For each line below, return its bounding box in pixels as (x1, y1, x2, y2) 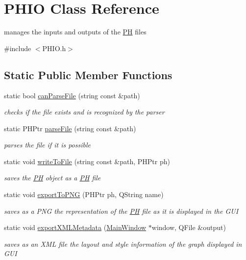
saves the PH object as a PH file (4, 173, 101, 183)
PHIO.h (42, 43, 66, 53)
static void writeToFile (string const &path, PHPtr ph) (4, 156, 170, 166)
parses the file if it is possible (4, 140, 91, 150)
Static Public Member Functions (4, 67, 172, 82)
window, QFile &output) (151, 222, 226, 232)
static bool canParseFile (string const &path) (4, 90, 140, 100)
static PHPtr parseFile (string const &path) (4, 123, 136, 133)
